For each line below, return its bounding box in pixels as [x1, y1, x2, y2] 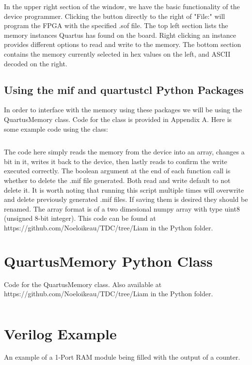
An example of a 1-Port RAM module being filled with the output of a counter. [4, 351, 240, 362]
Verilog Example [4, 323, 117, 343]
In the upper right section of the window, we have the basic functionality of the [4, 1, 240, 11]
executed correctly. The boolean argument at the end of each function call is [4, 166, 231, 176]
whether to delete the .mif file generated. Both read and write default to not [4, 175, 231, 185]
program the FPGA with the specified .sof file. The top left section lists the [4, 20, 228, 30]
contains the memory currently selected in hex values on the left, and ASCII [4, 48, 231, 59]
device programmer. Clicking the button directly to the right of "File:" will [4, 11, 225, 21]
